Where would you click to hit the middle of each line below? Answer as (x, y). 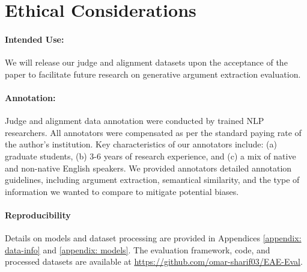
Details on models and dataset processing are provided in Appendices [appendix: (153, 238)
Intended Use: (35, 39)
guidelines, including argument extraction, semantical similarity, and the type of (152, 180)
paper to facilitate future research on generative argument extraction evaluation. (153, 74)
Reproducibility (38, 215)
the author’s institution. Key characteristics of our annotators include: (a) (141, 144)
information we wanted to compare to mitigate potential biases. (122, 191)
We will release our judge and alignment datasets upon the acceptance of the (146, 62)
